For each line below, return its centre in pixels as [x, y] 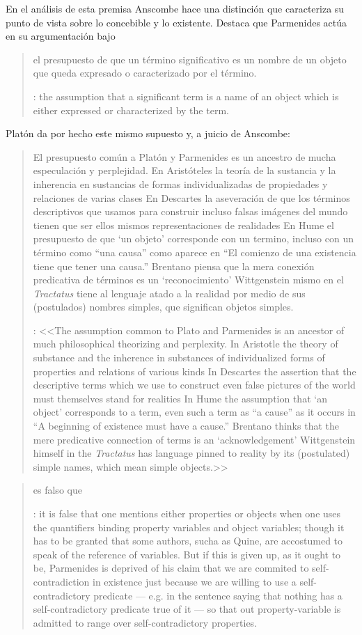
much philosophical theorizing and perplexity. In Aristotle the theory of [186, 344]
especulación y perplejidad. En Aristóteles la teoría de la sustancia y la [184, 170]
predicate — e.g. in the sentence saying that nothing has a [218, 595]
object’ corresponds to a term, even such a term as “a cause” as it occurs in [194, 412]
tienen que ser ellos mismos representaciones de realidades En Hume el [183, 225]
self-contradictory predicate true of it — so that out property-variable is [187, 609]
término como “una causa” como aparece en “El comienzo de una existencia [195, 252]
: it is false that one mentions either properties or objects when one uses [187, 513]
